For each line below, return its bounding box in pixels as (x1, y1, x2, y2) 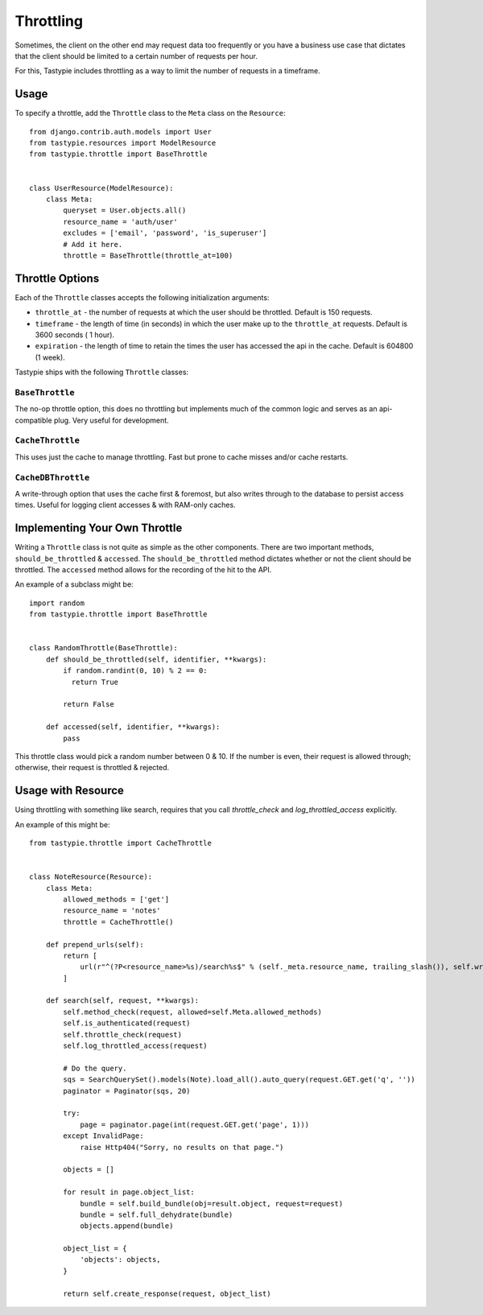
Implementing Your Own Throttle (14, 521, 183, 535)
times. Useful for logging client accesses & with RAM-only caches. (14, 500, 237, 510)
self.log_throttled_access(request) (63, 1041, 208, 1050)
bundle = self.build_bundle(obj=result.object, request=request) (80, 1199, 344, 1208)
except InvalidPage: (63, 1132, 144, 1140)
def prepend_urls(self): (45, 940, 144, 949)
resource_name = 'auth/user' (63, 217, 179, 226)
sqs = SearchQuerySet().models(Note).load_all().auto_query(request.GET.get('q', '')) (63, 1075, 416, 1084)
